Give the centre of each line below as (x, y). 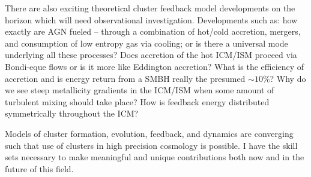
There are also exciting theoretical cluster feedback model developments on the (150, 8)
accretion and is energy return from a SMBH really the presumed (125, 78)
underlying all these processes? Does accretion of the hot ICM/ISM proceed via (151, 55)
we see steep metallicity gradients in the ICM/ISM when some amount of (140, 90)
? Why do (288, 78)
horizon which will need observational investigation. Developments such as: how (151, 19)
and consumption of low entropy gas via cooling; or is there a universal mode (146, 43)
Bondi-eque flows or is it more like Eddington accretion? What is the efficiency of (155, 66)
